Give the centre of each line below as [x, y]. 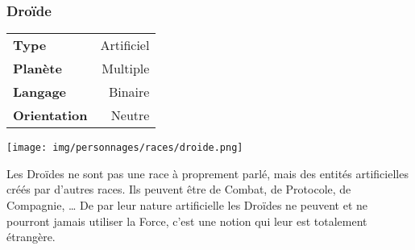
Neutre [130, 115]
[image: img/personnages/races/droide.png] [125, 148]
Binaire [129, 92]
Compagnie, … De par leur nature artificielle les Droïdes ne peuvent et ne [187, 205]
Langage [40, 92]
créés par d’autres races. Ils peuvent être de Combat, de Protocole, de [179, 189]
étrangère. [31, 237]
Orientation [50, 115]
